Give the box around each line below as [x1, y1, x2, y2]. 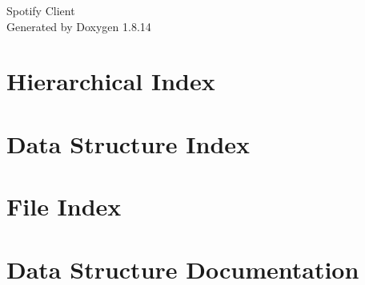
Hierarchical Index [6, 65, 215, 97]
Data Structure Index [6, 127, 251, 160]
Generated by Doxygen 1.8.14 [6, 18, 151, 34]
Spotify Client [6, 2, 75, 18]
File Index [6, 190, 122, 223]
